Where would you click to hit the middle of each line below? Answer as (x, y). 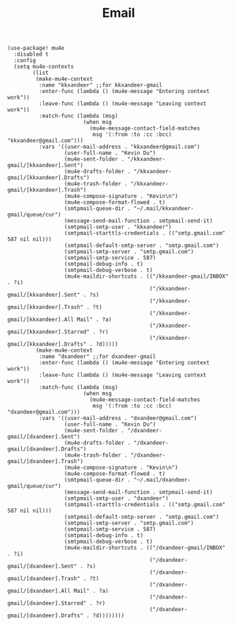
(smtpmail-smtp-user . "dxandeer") (116, 498)
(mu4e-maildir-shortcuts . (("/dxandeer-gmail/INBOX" (145, 548)
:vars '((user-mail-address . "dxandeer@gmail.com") (118, 418)
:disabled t (31, 54)
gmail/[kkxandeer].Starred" (49, 332)
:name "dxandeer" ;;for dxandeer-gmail (97, 357)
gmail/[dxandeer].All (39, 591)
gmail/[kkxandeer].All (41, 320)
